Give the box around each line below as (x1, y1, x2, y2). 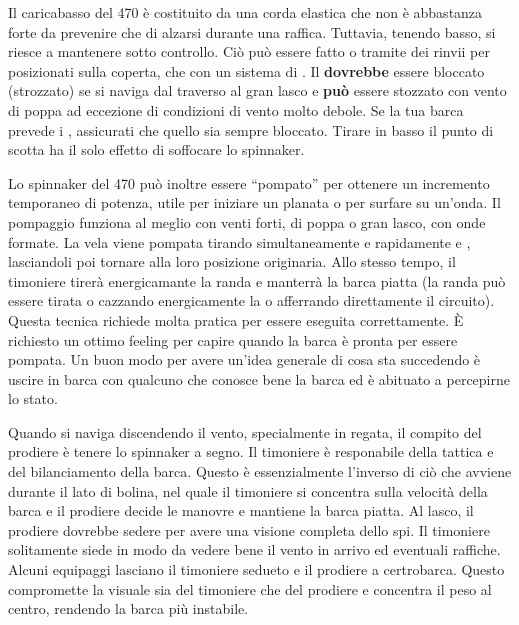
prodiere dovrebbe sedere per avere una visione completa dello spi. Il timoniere (8, 519, 490, 540)
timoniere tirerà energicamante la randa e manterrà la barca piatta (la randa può (8, 270, 506, 291)
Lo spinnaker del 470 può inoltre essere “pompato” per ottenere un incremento (8, 172, 490, 193)
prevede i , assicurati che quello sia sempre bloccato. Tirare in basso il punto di (8, 119, 494, 140)
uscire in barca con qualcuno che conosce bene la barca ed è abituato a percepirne (8, 368, 510, 389)
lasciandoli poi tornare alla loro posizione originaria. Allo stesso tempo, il (8, 251, 456, 272)
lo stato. (8, 388, 58, 409)
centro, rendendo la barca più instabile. (8, 598, 249, 619)
